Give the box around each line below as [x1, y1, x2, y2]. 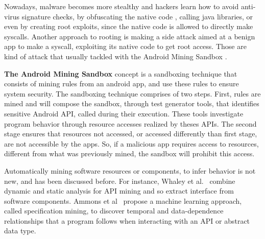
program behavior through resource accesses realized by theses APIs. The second [4, 118, 257, 129]
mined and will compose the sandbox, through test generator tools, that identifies [4, 98, 259, 109]
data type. [4, 225, 36, 236]
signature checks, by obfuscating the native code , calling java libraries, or [21, 11, 253, 21]
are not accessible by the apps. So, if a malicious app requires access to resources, [4, 138, 259, 149]
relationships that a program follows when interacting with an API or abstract [4, 215, 250, 226]
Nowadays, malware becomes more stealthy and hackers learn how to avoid [4, 1, 239, 11]
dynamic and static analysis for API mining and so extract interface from [4, 185, 234, 196]
